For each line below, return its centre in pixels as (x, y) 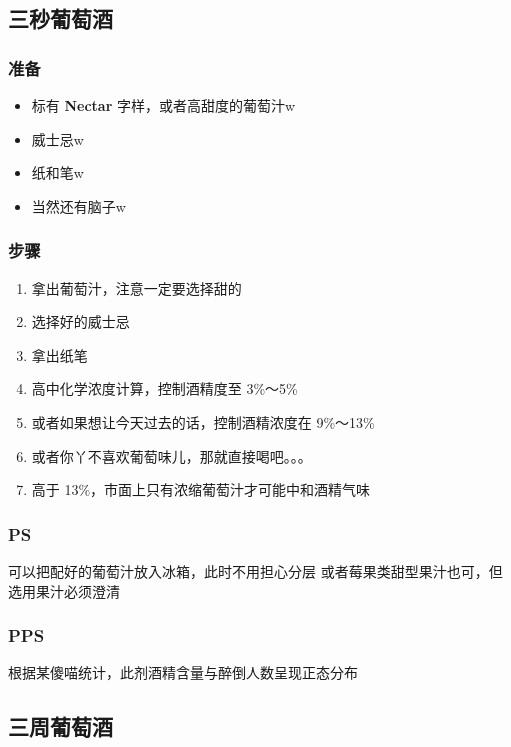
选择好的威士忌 (80, 321)
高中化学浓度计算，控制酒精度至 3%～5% (164, 388)
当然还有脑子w (78, 205)
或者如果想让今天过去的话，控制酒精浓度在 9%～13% (203, 421)
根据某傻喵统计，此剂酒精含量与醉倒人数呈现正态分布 (183, 672)
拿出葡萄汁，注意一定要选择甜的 (136, 287)
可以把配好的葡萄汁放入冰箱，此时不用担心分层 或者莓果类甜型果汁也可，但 (255, 570)
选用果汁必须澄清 (64, 590)
